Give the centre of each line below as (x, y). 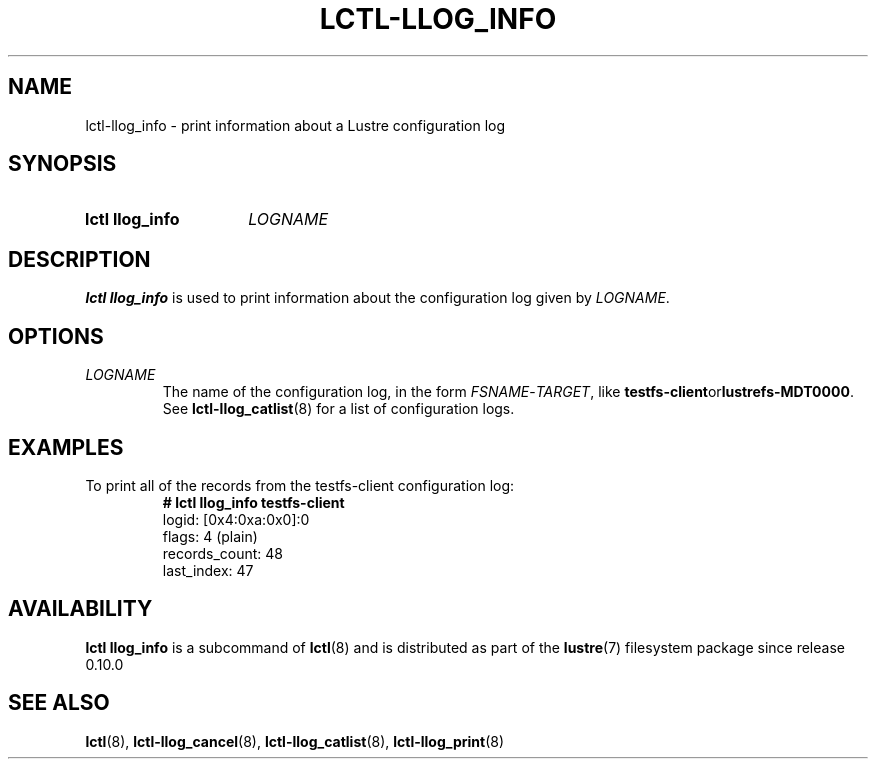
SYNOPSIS (62, 164)
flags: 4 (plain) (210, 536)
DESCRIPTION (79, 259)
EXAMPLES (66, 447)
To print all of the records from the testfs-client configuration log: (300, 485)
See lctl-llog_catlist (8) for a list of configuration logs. (338, 409)
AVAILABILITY (80, 609)
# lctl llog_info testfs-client (253, 502)
